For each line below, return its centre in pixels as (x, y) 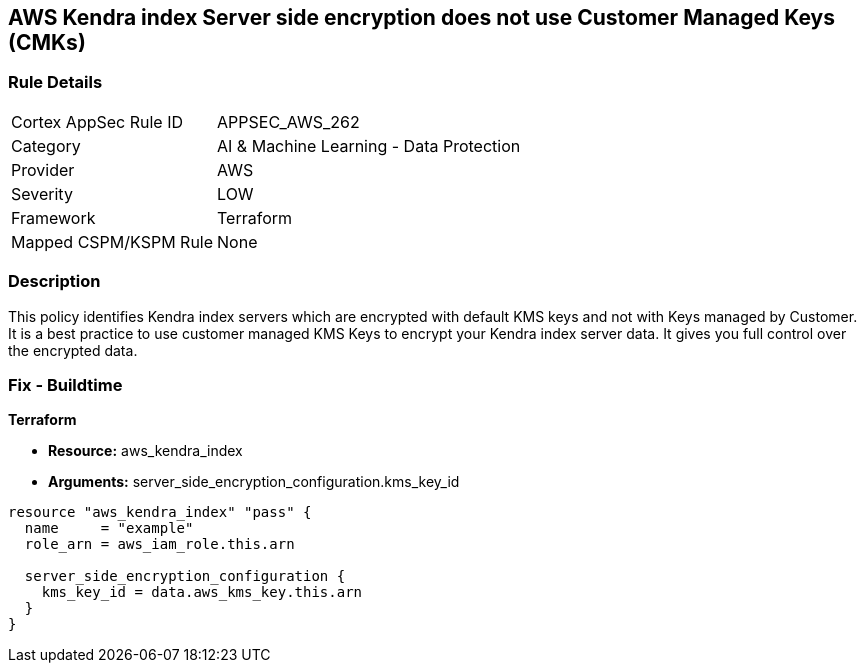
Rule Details (55, 82)
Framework (53, 217)
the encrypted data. (73, 350)
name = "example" (109, 528)
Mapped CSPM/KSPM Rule (112, 241)
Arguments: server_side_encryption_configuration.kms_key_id (254, 482)
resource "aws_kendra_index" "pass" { (160, 512)
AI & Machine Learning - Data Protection (369, 145)
